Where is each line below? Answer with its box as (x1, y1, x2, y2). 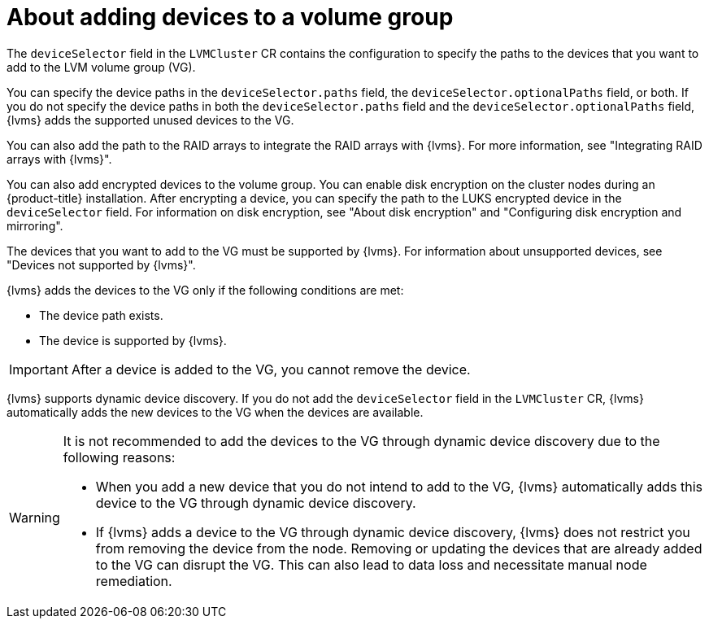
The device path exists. (39, 308, 163, 322)
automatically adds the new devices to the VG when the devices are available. (7, 404, 424, 419)
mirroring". (7, 218, 63, 233)
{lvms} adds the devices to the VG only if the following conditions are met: (7, 282, 404, 297)
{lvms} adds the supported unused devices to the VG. (7, 112, 294, 127)
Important (9, 361, 68, 378)
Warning (9, 509, 60, 526)
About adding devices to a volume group (7, 3, 454, 31)
